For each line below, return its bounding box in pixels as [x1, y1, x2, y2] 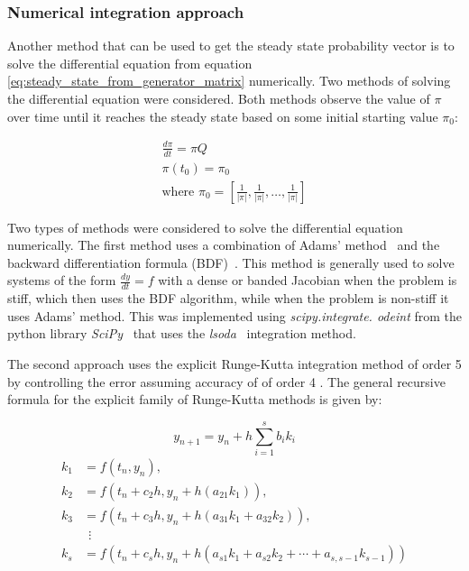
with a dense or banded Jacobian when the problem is [158, 271, 457, 290]
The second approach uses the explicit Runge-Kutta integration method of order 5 [7, 355, 462, 373]
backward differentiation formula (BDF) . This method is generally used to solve [7, 253, 455, 272]
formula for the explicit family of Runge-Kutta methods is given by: [7, 390, 382, 409]
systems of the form [7, 271, 116, 290]
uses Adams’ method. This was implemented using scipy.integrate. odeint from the [7, 306, 462, 325]
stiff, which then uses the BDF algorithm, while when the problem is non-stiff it [7, 289, 449, 308]
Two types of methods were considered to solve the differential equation [7, 217, 403, 236]
